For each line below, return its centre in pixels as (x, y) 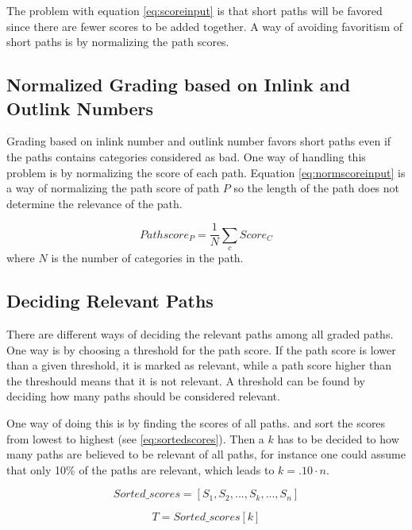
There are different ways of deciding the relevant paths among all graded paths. (200, 334)
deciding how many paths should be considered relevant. (143, 396)
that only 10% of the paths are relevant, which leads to (141, 469)
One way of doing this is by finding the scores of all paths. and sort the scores (196, 422)
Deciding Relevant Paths (110, 301)
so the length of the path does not (317, 188)
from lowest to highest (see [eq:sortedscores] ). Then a (135, 438)
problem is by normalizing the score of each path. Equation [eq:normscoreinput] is (206, 172)
